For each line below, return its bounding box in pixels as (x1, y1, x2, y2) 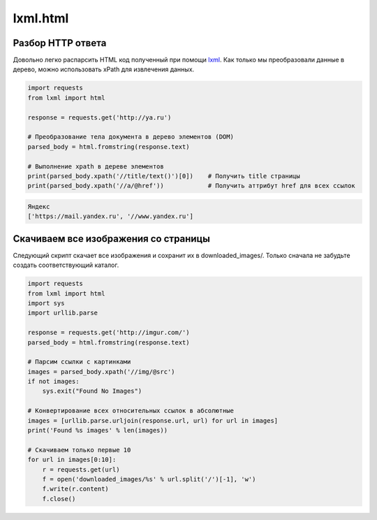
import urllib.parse (27, 309, 98, 317)
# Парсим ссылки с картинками (27, 358, 131, 366)
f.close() (42, 495, 76, 503)
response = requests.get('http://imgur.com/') (27, 328, 190, 337)
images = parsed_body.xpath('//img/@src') (27, 368, 175, 375)
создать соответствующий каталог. (13, 261, 119, 269)
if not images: (27, 377, 80, 386)
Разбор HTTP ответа (13, 37, 107, 49)
